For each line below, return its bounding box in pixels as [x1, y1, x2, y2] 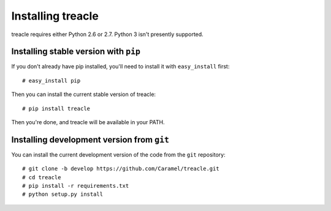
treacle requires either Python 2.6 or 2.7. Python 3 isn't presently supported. [11, 31, 204, 38]
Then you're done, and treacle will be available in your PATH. [11, 119, 165, 126]
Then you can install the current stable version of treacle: [11, 91, 156, 98]
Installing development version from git [11, 135, 170, 145]
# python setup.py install [22, 191, 104, 198]
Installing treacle [11, 9, 99, 23]
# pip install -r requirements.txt [22, 182, 129, 190]
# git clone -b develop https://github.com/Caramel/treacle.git [22, 165, 220, 172]
